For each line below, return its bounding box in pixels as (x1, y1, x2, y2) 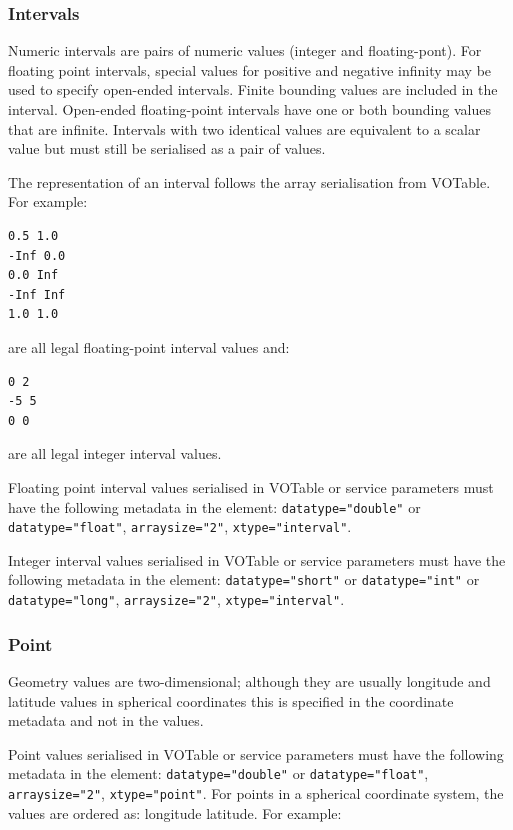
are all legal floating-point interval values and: (8, 336, 290, 357)
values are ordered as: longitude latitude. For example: (8, 802, 342, 823)
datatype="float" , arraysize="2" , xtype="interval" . (8, 516, 352, 537)
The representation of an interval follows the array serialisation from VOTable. (8, 171, 491, 192)
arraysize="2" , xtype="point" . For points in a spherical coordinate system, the (8, 782, 504, 803)
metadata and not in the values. (8, 710, 204, 731)
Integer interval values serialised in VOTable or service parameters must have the (8, 549, 506, 570)
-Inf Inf (8, 287, 66, 302)
